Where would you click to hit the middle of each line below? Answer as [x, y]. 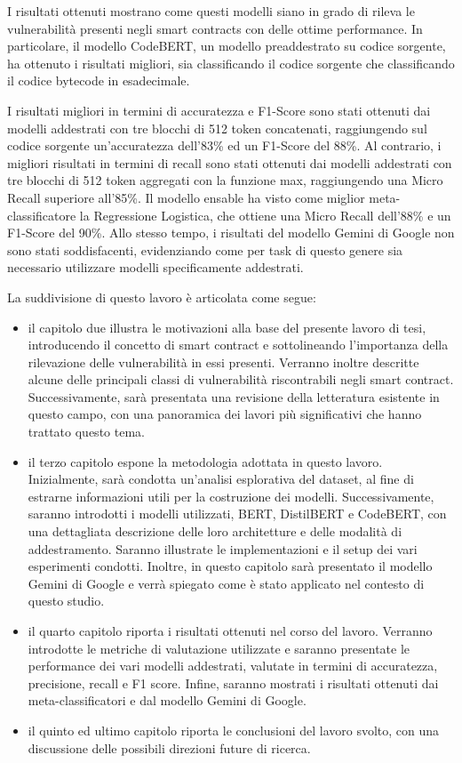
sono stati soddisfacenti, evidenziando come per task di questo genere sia [205, 249]
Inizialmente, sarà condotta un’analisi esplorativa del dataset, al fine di [221, 479]
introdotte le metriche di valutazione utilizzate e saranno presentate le [219, 648]
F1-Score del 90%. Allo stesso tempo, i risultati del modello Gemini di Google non [231, 233]
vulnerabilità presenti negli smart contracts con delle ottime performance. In [215, 28]
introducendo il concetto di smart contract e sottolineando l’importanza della [238, 345]
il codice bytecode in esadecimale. [99, 80]
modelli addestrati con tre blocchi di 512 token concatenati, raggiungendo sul [217, 128]
